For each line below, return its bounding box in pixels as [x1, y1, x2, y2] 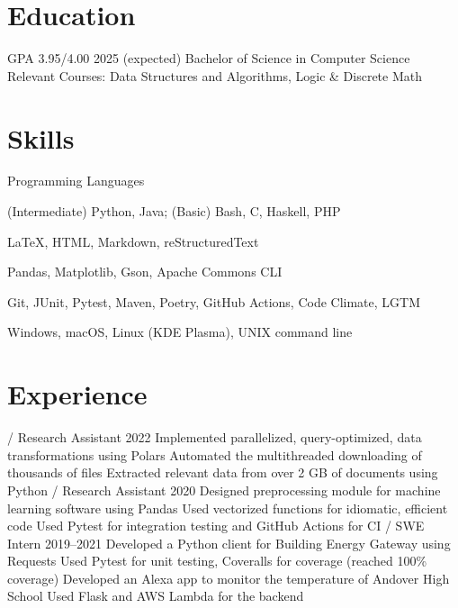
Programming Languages [7, 171, 145, 190]
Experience [7, 376, 148, 413]
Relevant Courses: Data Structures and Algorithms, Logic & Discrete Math [7, 66, 423, 85]
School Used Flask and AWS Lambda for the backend [7, 586, 304, 605]
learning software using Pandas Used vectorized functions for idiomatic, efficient [7, 498, 448, 517]
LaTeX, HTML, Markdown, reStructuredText [7, 231, 259, 250]
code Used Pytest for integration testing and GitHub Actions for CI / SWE [7, 516, 425, 535]
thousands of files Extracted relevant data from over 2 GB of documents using [7, 463, 438, 482]
